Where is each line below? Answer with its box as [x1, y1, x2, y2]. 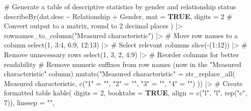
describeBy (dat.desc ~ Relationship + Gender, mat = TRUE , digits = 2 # [4, 11, 232, 21]
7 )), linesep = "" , [4, 97, 55, 107]
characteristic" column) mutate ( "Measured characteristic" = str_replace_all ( [4, 68, 235, 79]
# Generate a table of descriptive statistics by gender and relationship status [4, 1, 236, 11]
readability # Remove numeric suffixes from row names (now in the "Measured [4, 59, 242, 69]
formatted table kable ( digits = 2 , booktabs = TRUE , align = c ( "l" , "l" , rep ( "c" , [4, 88, 247, 98]
